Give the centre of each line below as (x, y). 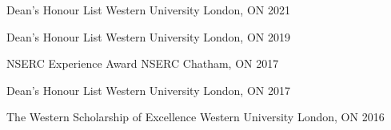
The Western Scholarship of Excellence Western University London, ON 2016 (195, 117)
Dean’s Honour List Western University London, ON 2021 (148, 10)
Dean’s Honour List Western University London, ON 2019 (148, 36)
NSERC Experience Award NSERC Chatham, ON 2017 (143, 63)
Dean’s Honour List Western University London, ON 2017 (148, 90)
